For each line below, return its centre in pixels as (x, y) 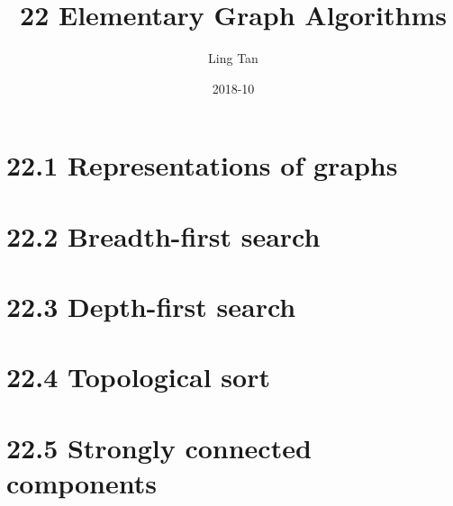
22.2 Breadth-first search (163, 235)
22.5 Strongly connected (159, 447)
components (82, 483)
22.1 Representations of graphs (202, 165)
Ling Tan (233, 58)
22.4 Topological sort (138, 377)
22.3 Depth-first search (151, 307)
